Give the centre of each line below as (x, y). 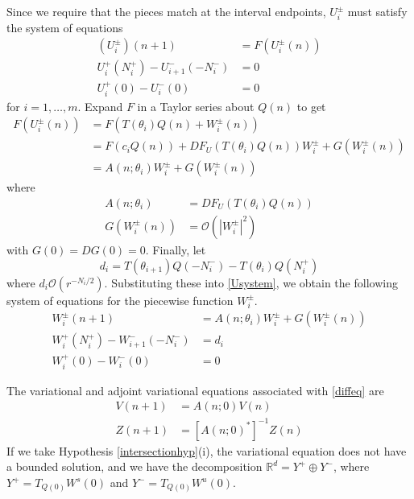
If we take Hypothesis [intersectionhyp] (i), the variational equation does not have (207, 450)
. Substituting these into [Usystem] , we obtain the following (251, 282)
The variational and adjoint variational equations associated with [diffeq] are (195, 390)
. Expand (100, 106)
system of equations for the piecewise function (120, 300)
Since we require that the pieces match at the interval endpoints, (166, 11)
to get (311, 106)
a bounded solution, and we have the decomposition (135, 466)
